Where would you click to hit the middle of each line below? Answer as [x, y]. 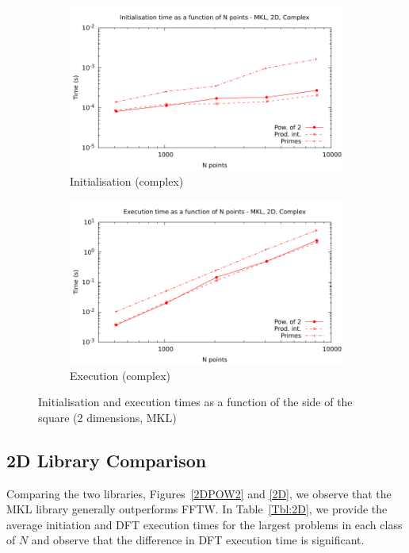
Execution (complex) [120, 375]
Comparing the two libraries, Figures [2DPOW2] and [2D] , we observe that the [199, 493]
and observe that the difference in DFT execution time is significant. [198, 540]
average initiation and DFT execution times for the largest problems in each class [204, 524]
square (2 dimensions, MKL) [107, 417]
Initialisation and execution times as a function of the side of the [195, 402]
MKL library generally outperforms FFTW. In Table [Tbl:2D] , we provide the [197, 509]
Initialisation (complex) [127, 180]
